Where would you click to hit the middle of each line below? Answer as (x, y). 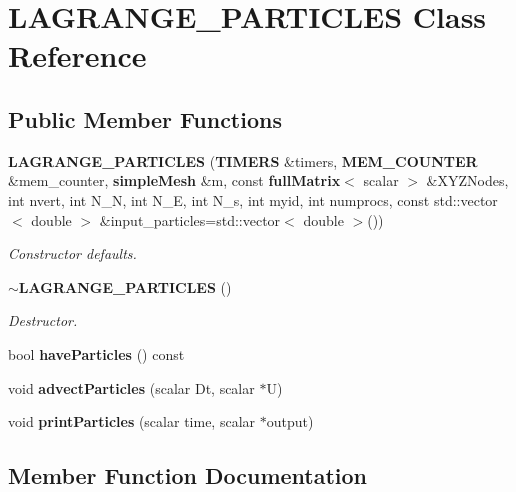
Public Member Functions (145, 118)
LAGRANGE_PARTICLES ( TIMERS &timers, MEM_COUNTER (243, 160)
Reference (77, 55)
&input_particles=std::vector (190, 219)
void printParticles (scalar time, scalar (132, 421)
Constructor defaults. (72, 253)
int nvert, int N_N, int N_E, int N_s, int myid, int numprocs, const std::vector (253, 199)
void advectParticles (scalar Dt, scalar (131, 387)
